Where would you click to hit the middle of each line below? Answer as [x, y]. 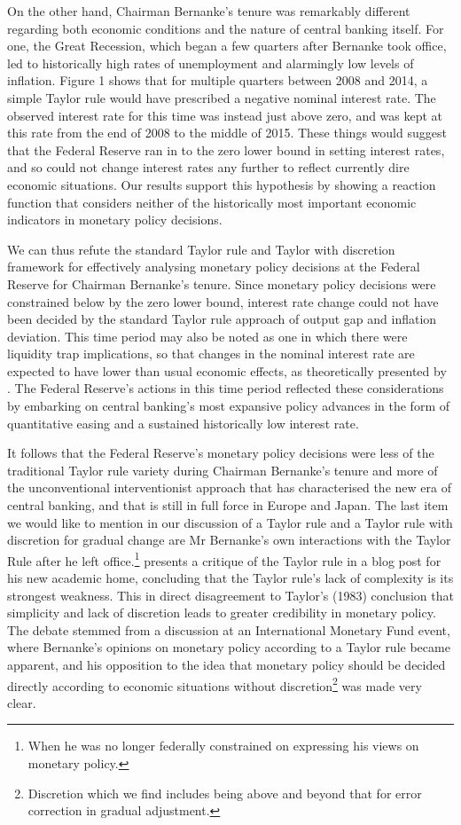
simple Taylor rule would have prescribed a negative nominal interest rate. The [222, 97]
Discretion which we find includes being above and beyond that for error [225, 793]
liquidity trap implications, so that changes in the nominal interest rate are [211, 354]
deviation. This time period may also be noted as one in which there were [207, 336]
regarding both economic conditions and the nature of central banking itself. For [226, 28]
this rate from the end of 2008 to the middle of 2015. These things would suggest [227, 133]
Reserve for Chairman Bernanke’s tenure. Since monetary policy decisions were [222, 283]
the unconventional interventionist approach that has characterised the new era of [229, 487]
